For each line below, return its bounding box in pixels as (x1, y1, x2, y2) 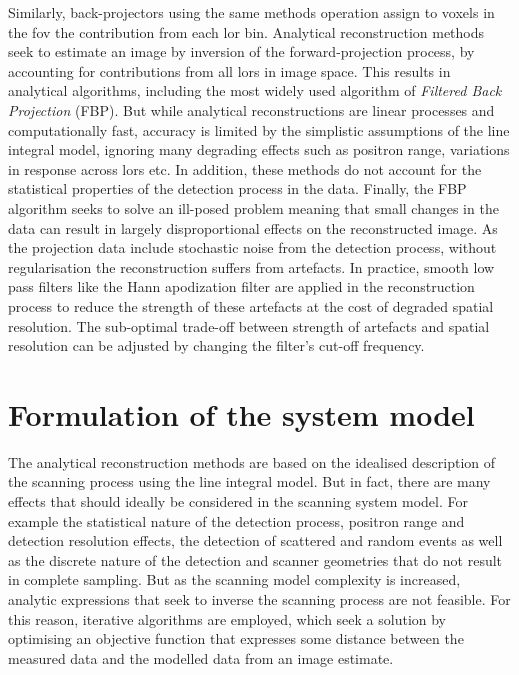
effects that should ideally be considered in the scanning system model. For (8, 491, 468, 511)
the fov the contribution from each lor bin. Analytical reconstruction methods (8, 21, 485, 42)
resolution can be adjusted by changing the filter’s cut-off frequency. (8, 335, 425, 356)
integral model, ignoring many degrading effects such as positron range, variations (8, 139, 510, 160)
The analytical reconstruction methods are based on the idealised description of (8, 451, 496, 472)
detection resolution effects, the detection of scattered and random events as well (8, 530, 503, 551)
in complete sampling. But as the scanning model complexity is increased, (8, 569, 461, 590)
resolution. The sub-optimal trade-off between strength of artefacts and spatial (8, 315, 490, 336)
